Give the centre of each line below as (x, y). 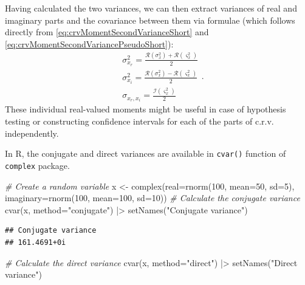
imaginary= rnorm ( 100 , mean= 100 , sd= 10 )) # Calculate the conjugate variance (152, 198)
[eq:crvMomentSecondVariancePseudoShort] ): (89, 43)
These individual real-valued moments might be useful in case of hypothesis (146, 109)
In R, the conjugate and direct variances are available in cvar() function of (146, 153)
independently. (32, 133)
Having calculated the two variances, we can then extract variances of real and (151, 8)
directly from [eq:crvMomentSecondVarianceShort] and (107, 32)
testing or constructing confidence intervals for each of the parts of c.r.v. (139, 121)
